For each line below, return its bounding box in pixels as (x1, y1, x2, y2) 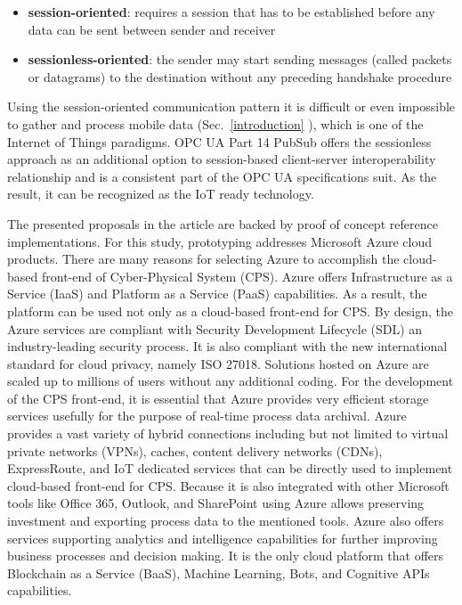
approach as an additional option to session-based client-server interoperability (7, 150, 436, 168)
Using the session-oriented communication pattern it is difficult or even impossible (7, 97, 456, 116)
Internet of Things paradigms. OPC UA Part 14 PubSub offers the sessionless (7, 132, 432, 151)
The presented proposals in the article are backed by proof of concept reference (7, 214, 438, 233)
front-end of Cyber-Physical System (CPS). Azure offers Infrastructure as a (41, 266, 453, 285)
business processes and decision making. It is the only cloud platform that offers (7, 546, 444, 565)
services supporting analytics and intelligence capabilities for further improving (7, 528, 438, 547)
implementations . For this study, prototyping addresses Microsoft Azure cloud (7, 232, 432, 250)
